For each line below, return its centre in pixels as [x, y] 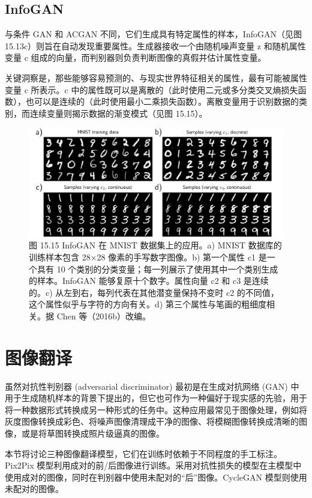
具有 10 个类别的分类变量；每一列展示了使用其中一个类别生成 [157, 269]
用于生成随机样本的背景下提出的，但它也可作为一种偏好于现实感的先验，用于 [156, 398]
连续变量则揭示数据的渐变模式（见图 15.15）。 [118, 113]
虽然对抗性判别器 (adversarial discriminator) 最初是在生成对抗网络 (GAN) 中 [152, 386]
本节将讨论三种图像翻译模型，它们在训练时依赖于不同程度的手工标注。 [143, 453]
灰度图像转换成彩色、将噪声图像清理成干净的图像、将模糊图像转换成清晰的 [152, 421]
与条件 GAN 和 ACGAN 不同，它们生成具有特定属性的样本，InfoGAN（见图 [153, 34]
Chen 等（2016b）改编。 [103, 315]
